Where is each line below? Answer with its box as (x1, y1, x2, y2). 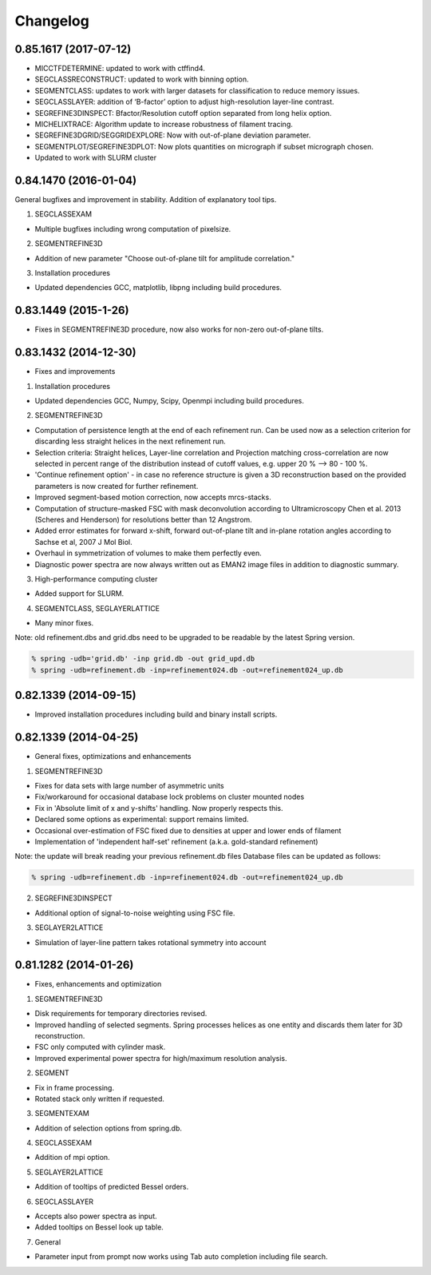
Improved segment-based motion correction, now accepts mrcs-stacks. (34, 492, 271, 502)
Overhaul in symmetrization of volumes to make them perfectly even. (34, 548, 263, 558)
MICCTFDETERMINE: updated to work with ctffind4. (34, 64, 205, 73)
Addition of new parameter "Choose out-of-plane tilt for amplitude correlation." (34, 253, 295, 263)
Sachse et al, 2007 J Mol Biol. (34, 537, 132, 546)
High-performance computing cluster (34, 574, 158, 583)
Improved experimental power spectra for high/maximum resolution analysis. (34, 1053, 287, 1062)
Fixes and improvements (34, 367, 116, 376)
